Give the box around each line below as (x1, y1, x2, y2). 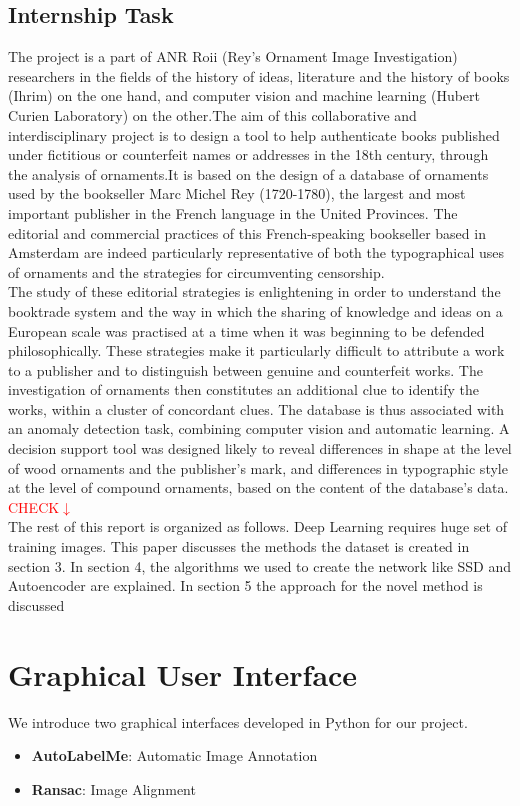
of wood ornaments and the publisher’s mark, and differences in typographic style (8, 457, 508, 478)
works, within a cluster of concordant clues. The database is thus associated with (8, 398, 505, 419)
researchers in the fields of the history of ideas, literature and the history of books (8, 65, 510, 86)
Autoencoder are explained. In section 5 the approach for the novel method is (8, 575, 483, 596)
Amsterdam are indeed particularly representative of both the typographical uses (8, 242, 505, 263)
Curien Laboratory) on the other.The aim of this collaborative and (8, 104, 417, 125)
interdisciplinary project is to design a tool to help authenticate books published (8, 124, 500, 145)
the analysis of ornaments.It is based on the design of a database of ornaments (8, 163, 489, 184)
